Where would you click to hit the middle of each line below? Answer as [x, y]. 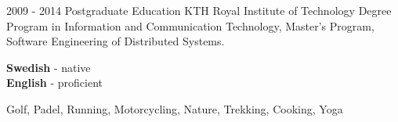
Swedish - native [49, 67]
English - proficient [55, 83]
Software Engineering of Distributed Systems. [116, 41]
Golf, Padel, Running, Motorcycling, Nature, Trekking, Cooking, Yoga [175, 108]
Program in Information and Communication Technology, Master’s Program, [190, 25]
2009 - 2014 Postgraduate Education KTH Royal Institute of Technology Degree [199, 10]
